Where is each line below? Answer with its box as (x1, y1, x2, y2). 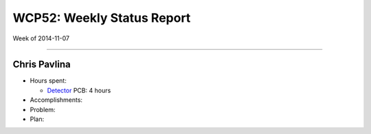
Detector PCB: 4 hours (47, 86, 111, 94)
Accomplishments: (30, 96, 82, 104)
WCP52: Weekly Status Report (12, 10, 191, 25)
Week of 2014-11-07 (12, 34, 70, 42)
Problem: (30, 105, 56, 113)
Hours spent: (30, 77, 67, 85)
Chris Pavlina (12, 59, 71, 70)
